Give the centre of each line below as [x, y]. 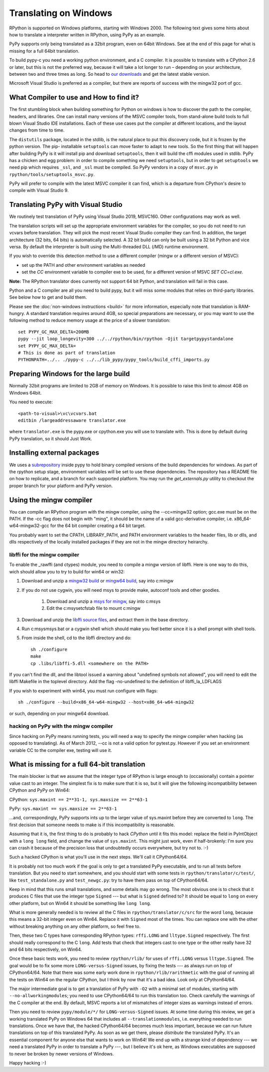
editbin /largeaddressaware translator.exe [72, 420]
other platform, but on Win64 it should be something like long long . [80, 903]
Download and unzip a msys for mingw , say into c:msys [104, 601]
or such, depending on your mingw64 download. [59, 714]
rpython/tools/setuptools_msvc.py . [52, 174]
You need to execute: [31, 402]
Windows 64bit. [25, 393]
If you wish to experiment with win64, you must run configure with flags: [83, 691]
